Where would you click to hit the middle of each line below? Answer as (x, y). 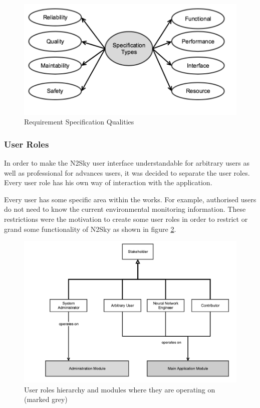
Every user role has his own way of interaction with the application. (108, 182)
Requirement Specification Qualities (79, 122)
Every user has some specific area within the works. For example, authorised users (130, 199)
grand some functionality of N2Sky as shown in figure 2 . (90, 229)
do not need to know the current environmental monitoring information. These (125, 209)
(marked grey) (46, 399)
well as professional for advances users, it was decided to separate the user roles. (127, 172)
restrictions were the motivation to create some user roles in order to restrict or (126, 219)
